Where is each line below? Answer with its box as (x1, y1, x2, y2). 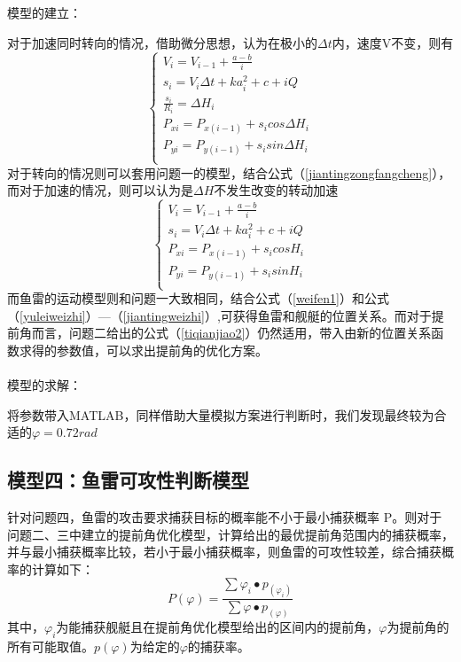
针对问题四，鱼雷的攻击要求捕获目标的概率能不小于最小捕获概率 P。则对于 (7, 507, 442, 526)
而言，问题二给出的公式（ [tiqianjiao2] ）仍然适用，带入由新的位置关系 (31, 323, 432, 342)
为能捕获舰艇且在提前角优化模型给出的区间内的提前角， (56, 618, 379, 636)
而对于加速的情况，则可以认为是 (7, 181, 193, 199)
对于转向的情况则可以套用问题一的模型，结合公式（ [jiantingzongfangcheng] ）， (7, 163, 451, 182)
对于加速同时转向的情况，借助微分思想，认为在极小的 (7, 33, 317, 51)
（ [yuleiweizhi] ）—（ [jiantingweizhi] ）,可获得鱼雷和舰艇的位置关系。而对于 (7, 306, 432, 324)
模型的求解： (7, 375, 82, 393)
